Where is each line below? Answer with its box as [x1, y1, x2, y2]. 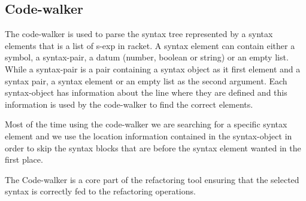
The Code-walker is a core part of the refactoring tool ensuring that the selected [5, 173, 299, 185]
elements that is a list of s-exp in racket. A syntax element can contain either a [5, 39, 295, 51]
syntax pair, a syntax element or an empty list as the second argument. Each [5, 74, 287, 87]
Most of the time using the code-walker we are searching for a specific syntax [5, 118, 287, 130]
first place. [5, 153, 43, 166]
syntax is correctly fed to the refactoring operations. [5, 185, 196, 197]
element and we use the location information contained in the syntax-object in [5, 129, 292, 142]
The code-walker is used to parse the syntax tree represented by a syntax [5, 28, 273, 40]
